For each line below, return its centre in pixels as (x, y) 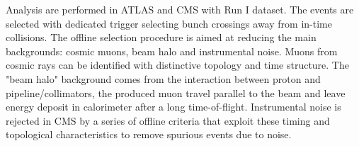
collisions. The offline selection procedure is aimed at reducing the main (161, 37)
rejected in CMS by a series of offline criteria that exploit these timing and (168, 120)
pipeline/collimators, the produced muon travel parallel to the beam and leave (176, 92)
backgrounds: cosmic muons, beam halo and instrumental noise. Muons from (172, 51)
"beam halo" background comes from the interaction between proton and (163, 78)
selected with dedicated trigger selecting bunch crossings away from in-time (169, 23)
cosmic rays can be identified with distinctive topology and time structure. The (177, 65)
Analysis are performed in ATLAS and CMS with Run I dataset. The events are (180, 9)
